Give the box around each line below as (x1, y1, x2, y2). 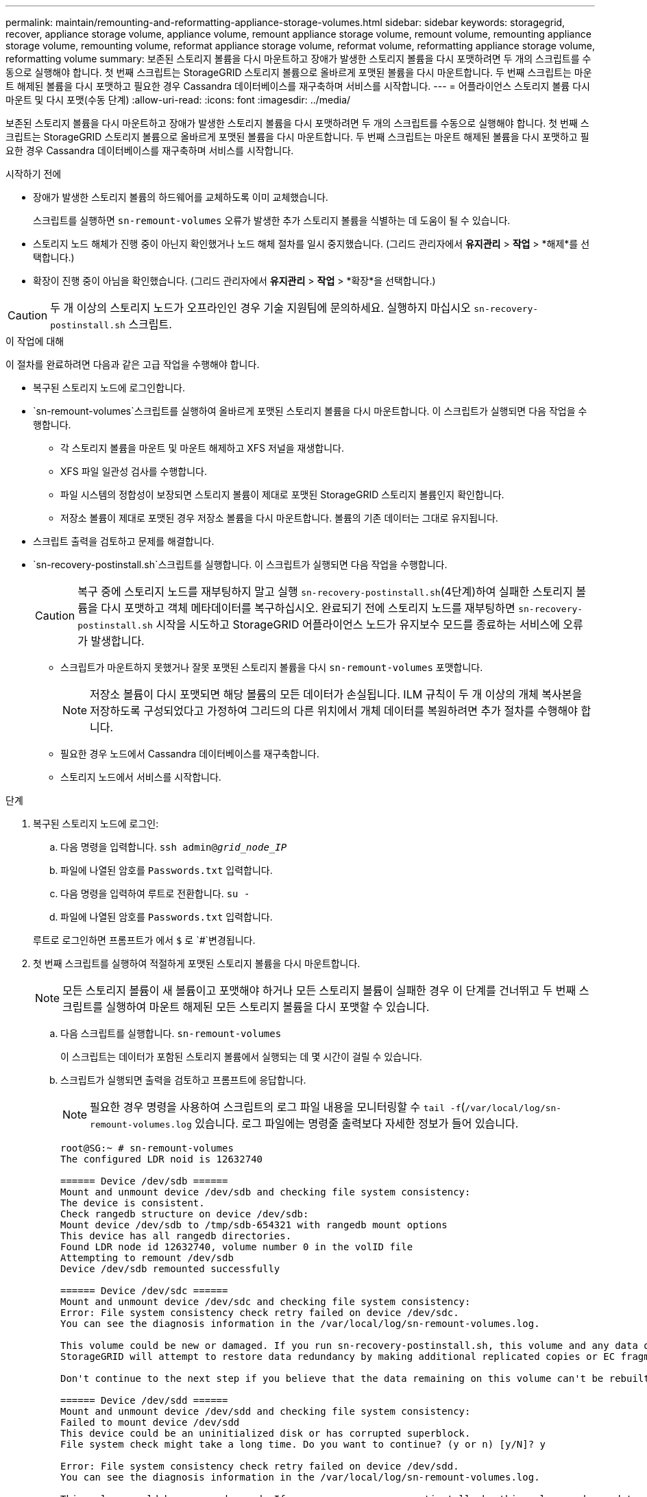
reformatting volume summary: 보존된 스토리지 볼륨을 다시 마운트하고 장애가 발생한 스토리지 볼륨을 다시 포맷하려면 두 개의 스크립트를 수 (5, 53, 591, 64)
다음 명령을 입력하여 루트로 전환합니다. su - (60, 888, 250, 899)
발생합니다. (90, 634, 145, 648)
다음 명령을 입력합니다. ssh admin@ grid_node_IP (60, 841, 287, 853)
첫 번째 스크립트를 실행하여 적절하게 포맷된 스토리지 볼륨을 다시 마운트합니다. (33, 958, 361, 969)
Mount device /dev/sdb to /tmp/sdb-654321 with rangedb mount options (60, 1219, 448, 1230)
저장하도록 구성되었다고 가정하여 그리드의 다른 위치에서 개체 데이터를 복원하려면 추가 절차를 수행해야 (90, 704, 578, 718)
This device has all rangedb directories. (60, 1230, 292, 1241)
